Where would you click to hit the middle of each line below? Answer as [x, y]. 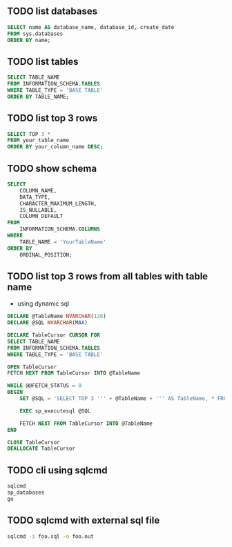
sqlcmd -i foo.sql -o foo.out [51, 536]
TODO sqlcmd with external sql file [84, 520]
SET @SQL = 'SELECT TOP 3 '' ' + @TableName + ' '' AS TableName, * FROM [125, 399]
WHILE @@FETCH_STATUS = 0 [44, 386]
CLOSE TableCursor [33, 442]
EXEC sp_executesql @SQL [55, 411]
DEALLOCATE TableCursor [41, 449]
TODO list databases [52, 11]
